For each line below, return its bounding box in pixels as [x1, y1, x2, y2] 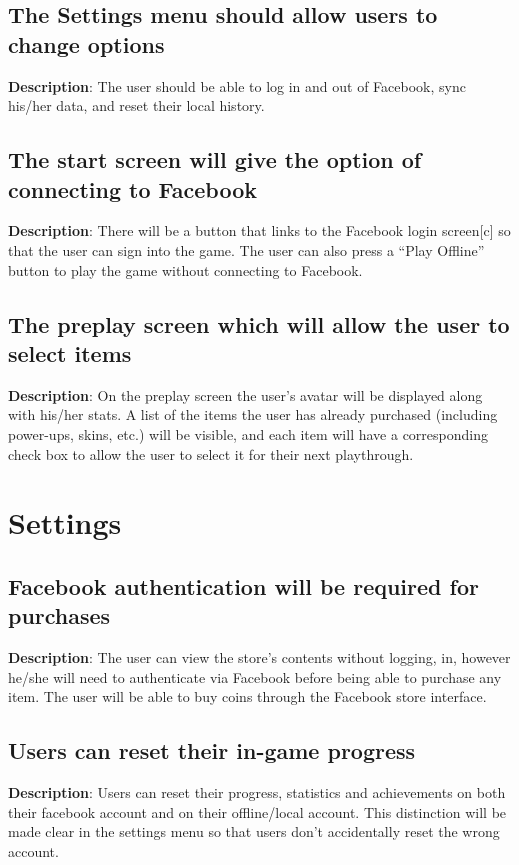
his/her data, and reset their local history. [8, 95, 265, 116]
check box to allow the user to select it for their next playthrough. [8, 443, 414, 464]
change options [8, 28, 165, 59]
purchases [8, 600, 111, 631]
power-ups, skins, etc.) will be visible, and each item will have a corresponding [8, 423, 488, 444]
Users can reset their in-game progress [8, 735, 416, 766]
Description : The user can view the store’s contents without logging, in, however [8, 647, 511, 668]
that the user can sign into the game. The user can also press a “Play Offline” [8, 239, 485, 260]
